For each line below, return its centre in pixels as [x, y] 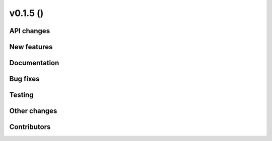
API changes [30, 31]
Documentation [34, 63]
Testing [21, 95]
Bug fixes [24, 79]
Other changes [33, 111]
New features [31, 47]
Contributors [30, 127]
